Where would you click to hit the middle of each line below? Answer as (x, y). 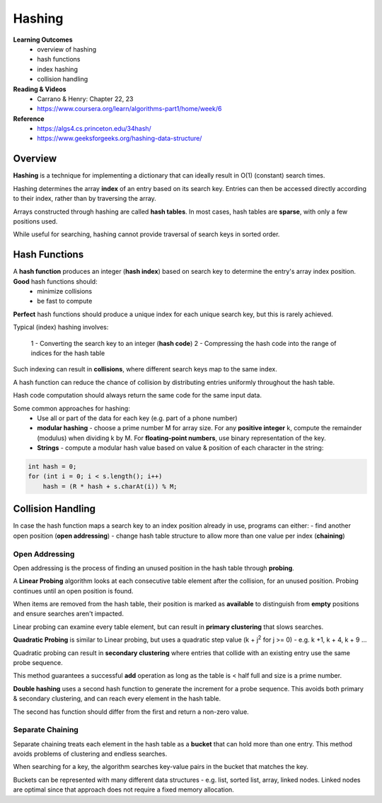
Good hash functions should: (56, 281)
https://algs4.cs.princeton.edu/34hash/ (94, 129)
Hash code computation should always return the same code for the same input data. (137, 395)
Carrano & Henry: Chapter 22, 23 (85, 98)
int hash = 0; (52, 467)
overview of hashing (67, 49)
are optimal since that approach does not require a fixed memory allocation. (124, 790)
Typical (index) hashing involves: (61, 327)
